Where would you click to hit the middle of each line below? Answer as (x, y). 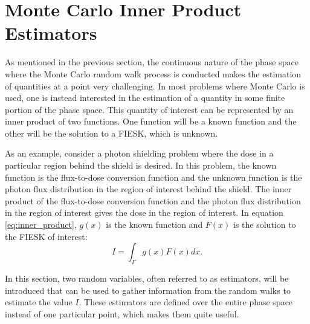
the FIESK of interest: (46, 236)
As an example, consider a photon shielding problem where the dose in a (139, 153)
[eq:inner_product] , (41, 225)
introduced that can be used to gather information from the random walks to (148, 290)
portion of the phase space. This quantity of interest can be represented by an (149, 109)
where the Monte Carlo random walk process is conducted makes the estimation (153, 73)
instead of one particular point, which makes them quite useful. (122, 313)
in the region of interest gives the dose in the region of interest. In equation (144, 212)
